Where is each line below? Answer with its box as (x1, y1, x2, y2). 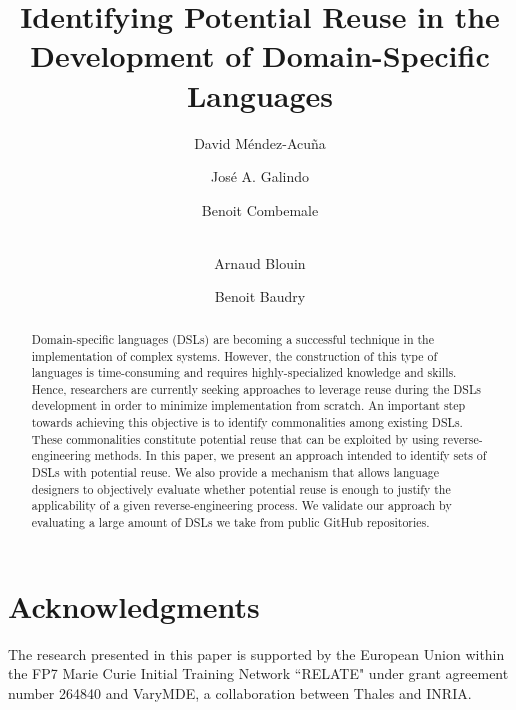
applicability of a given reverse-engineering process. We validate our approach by (31, 497, 452, 514)
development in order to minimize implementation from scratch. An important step (31, 397, 466, 414)
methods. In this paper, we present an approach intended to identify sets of (94, 447, 487, 464)
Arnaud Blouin (214, 252, 306, 273)
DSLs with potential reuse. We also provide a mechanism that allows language (31, 464, 440, 481)
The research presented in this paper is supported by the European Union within (8, 643, 505, 664)
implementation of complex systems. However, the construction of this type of (31, 347, 438, 364)
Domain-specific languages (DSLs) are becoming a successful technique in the (31, 330, 434, 347)
